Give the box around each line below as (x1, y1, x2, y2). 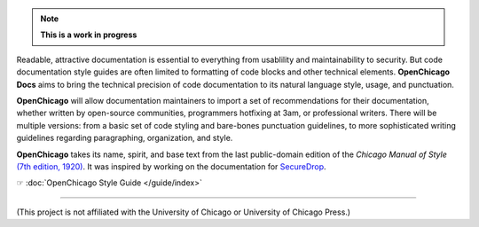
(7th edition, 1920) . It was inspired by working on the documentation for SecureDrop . (16, 160, 327, 172)
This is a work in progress (40, 29, 137, 40)
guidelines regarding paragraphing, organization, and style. (16, 133, 233, 144)
